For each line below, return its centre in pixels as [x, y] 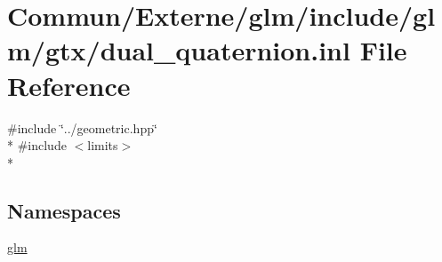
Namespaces [64, 210]
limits [103, 145]
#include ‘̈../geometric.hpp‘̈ [82, 127]
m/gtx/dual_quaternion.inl [179, 50]
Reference [69, 85]
